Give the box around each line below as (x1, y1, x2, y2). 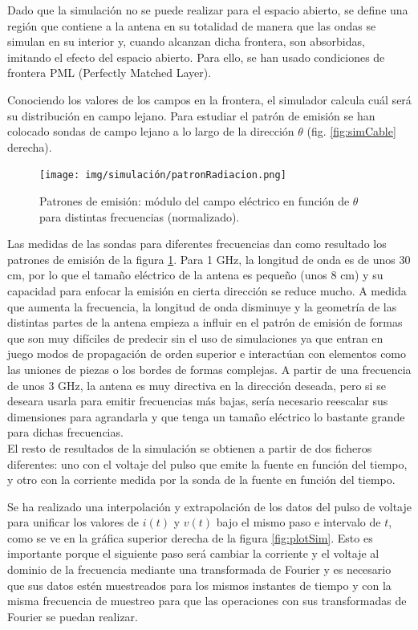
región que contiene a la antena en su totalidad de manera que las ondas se (7, 17, 376, 34)
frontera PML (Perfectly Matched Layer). (7, 64, 212, 81)
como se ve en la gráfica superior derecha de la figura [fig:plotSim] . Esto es (7, 529, 373, 546)
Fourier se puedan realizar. (7, 608, 139, 624)
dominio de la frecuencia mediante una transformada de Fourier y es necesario (7, 561, 392, 578)
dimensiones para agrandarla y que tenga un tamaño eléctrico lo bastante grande (7, 408, 405, 425)
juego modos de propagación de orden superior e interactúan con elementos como (7, 345, 407, 362)
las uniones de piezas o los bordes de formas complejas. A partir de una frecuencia (7, 360, 412, 377)
